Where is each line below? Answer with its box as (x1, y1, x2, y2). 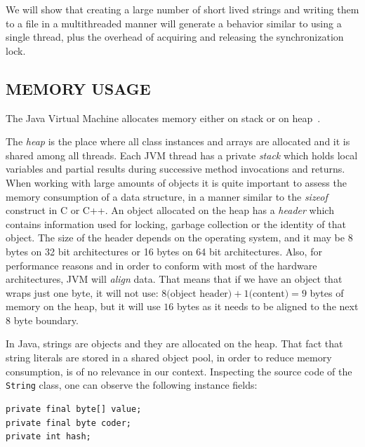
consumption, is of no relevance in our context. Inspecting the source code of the (6, 363, 352, 378)
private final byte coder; (6, 418, 131, 428)
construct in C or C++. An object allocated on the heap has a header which (6, 203, 334, 218)
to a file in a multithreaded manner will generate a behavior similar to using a (6, 15, 342, 30)
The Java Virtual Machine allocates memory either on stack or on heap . (6, 110, 321, 125)
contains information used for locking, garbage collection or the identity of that (6, 216, 346, 231)
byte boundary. (13, 312, 79, 327)
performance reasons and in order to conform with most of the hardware (6, 258, 317, 272)
